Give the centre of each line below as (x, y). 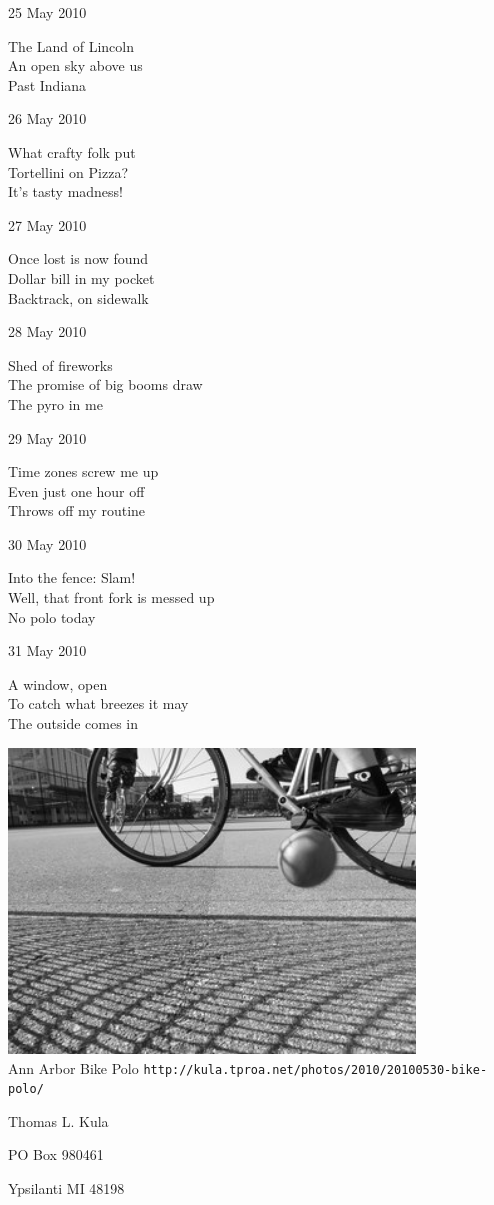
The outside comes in (73, 723)
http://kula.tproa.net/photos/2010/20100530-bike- (315, 1069)
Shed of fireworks (60, 364)
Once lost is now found (78, 258)
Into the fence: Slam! (72, 577)
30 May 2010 (47, 543)
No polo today (52, 616)
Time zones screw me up (83, 471)
